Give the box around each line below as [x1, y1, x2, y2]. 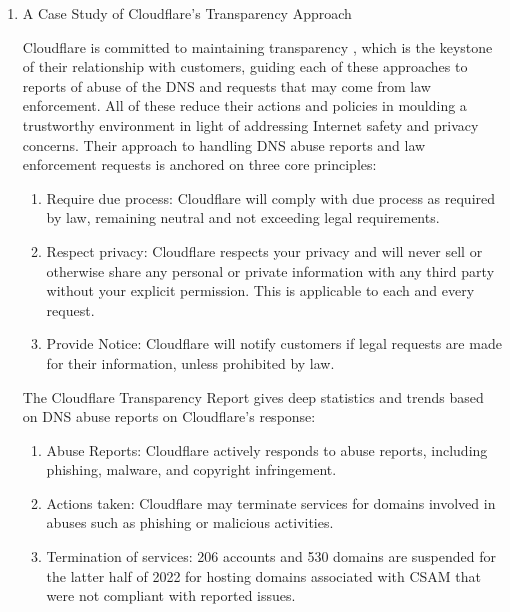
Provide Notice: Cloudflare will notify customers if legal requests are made [46, 333, 502, 354]
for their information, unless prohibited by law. [46, 352, 335, 373]
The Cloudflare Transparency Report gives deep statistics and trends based [22, 386, 484, 407]
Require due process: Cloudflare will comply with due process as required [46, 187, 496, 208]
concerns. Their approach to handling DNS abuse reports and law [22, 134, 426, 155]
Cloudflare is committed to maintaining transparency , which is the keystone [22, 36, 493, 57]
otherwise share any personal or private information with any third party [46, 260, 495, 281]
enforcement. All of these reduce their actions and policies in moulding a [22, 95, 467, 116]
